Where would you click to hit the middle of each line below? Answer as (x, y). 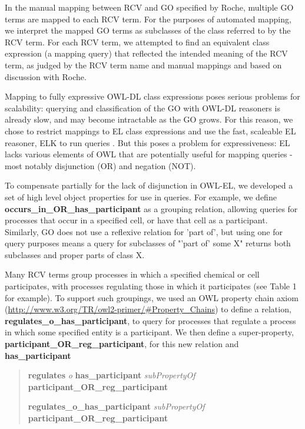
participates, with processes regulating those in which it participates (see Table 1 (151, 286)
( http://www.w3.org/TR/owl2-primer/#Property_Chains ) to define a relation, (148, 309)
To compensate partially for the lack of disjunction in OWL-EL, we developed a (149, 185)
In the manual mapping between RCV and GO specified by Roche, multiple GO (149, 7)
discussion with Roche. (46, 76)
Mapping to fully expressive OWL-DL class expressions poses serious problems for (152, 96)
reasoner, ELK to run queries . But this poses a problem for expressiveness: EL (147, 142)
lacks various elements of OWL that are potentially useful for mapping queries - (149, 154)
